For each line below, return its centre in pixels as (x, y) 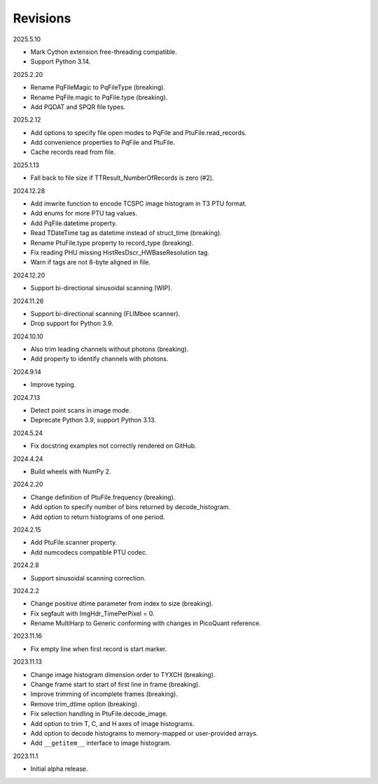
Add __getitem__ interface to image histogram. (101, 743)
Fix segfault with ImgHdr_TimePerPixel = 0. (92, 613)
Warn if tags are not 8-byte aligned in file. (90, 262)
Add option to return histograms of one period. (98, 517)
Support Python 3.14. (61, 62)
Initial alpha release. (59, 769)
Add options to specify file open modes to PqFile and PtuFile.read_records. (139, 132)
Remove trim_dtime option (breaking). (85, 704)
